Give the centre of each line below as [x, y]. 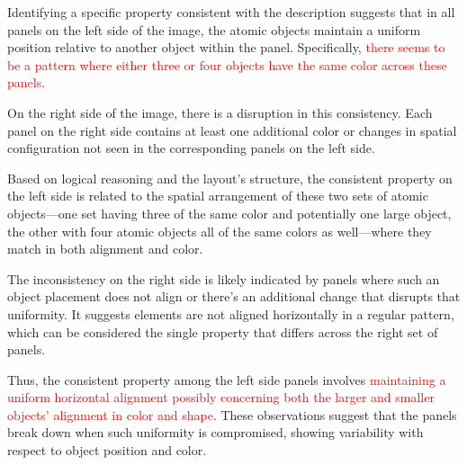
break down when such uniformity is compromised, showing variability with [216, 432]
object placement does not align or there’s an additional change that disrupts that [234, 296]
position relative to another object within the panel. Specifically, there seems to [226, 47]
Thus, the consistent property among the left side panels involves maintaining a [227, 379]
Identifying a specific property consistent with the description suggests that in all [231, 12]
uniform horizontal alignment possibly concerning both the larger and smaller [221, 397]
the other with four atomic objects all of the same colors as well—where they [220, 231]
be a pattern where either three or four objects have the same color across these [227, 64]
